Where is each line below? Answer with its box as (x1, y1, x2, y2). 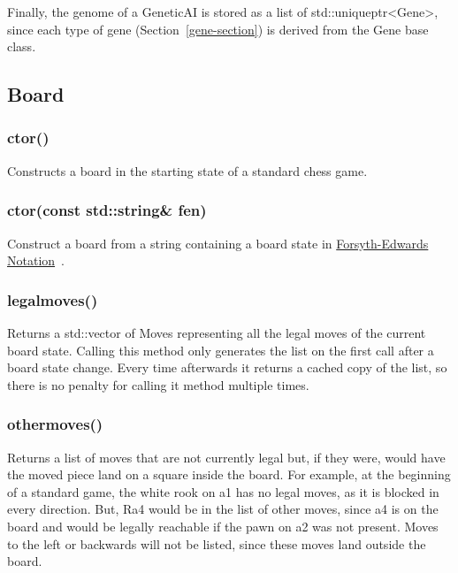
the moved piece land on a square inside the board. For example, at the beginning (7, 465, 451, 484)
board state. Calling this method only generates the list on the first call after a (7, 340, 434, 359)
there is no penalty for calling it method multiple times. (7, 375, 309, 393)
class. (7, 37, 36, 56)
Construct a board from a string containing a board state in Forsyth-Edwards (7, 233, 429, 252)
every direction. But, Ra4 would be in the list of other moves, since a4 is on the (7, 500, 439, 518)
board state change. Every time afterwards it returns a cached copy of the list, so (7, 358, 447, 377)
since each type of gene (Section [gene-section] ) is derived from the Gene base (7, 19, 429, 38)
